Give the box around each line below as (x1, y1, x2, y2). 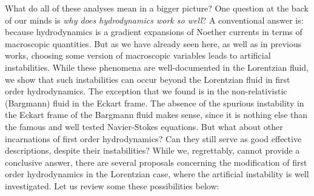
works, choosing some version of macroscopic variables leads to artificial (5, 49, 271, 62)
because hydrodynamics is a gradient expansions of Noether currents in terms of (5, 25, 302, 38)
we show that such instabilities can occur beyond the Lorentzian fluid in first (5, 73, 290, 85)
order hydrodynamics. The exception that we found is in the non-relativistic (5, 85, 287, 97)
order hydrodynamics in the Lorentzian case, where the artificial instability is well (5, 168, 309, 180)
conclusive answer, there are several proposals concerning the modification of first (5, 155, 307, 168)
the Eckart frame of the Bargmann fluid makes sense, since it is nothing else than (5, 108, 308, 121)
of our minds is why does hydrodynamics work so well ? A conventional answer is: (5, 13, 304, 26)
